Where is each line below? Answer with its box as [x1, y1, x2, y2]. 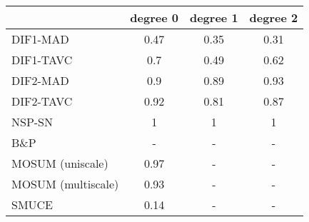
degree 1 [189, 9, 238, 26]
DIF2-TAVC [11, 93, 73, 109]
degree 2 [249, 9, 298, 26]
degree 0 [130, 9, 178, 26]
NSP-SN [11, 113, 54, 130]
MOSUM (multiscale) [11, 176, 119, 192]
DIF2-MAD [11, 72, 69, 89]
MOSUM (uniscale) [11, 155, 108, 171]
